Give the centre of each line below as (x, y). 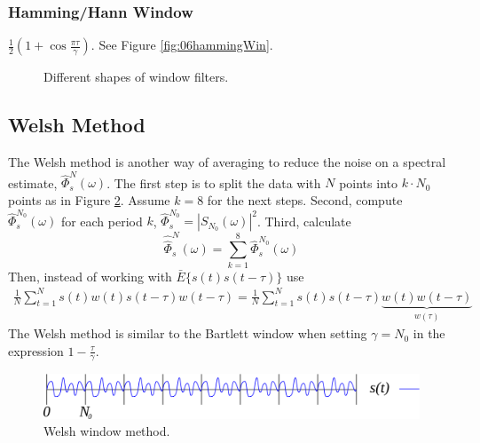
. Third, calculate (304, 221)
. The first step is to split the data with (214, 182)
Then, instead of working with (90, 276)
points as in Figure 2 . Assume (89, 199)
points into (368, 182)
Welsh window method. (107, 431)
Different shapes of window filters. (136, 77)
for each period (102, 221)
